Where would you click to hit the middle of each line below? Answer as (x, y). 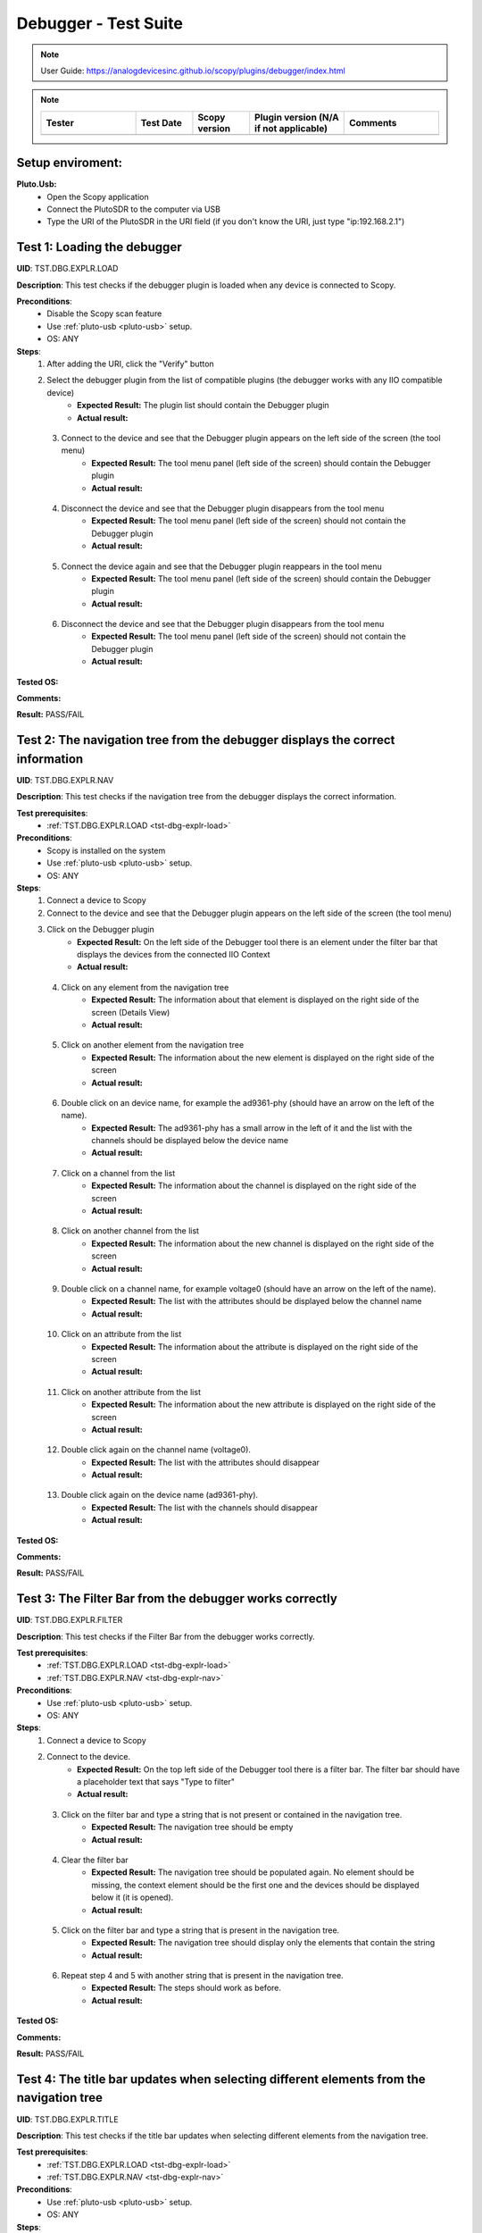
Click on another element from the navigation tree (153, 1045)
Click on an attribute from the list (121, 1334)
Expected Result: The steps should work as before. (186, 1988)
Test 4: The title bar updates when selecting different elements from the (221, 2079)
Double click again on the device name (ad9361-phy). (160, 1495)
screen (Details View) (131, 1012)
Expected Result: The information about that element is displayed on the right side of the (255, 999)
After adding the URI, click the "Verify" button (130, 364)
